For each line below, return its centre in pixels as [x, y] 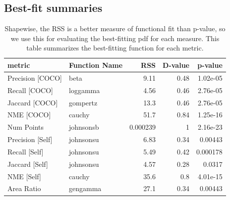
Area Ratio [24, 188]
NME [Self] [24, 176]
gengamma [85, 188]
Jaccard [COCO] [33, 102]
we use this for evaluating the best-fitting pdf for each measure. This [115, 38]
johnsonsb [84, 127]
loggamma [84, 90]
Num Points [26, 127]
